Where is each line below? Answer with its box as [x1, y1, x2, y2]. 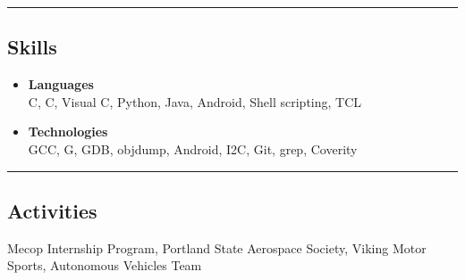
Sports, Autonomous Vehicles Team [7, 256, 202, 275]
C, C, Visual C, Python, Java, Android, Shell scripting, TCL [28, 92, 362, 111]
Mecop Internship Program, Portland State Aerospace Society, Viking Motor [7, 238, 427, 257]
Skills [7, 33, 57, 61]
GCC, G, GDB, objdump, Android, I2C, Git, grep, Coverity [28, 139, 358, 158]
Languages [28, 75, 94, 94]
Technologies [28, 122, 108, 141]
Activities [7, 196, 97, 224]
